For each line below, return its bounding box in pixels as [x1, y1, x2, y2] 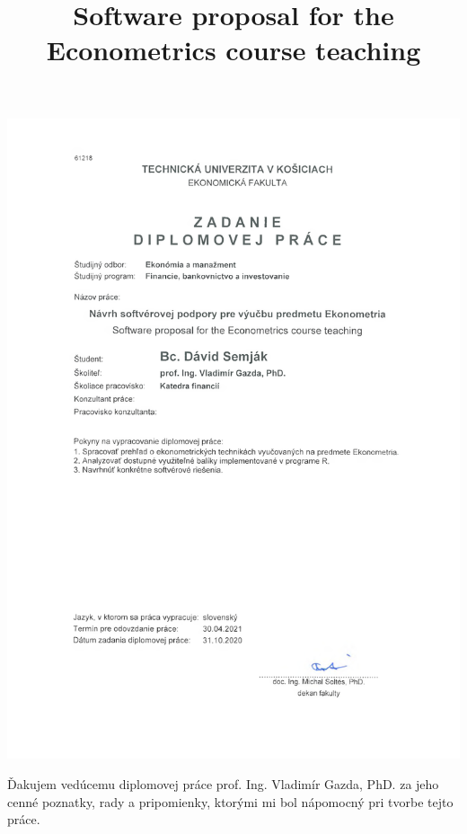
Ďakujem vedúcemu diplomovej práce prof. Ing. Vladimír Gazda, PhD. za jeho [7, 774, 439, 793]
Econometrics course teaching [46, 31, 421, 68]
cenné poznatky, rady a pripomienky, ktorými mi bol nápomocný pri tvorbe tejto [7, 792, 454, 811]
